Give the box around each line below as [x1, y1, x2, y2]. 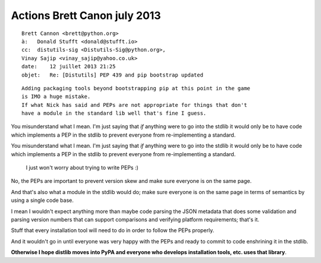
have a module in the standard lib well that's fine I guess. [21, 110, 207, 117]
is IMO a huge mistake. [21, 93, 91, 100]
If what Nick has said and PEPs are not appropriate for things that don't [21, 102, 247, 108]
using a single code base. [11, 197, 74, 204]
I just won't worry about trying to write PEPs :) [26, 164, 139, 172]
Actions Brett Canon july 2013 [11, 9, 161, 22]
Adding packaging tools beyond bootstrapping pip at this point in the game [21, 85, 251, 91]
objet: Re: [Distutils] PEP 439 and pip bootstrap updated [21, 71, 203, 78]
